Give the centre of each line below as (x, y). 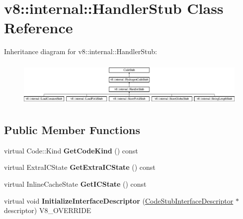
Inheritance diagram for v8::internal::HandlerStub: (81, 51)
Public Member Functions (72, 129)
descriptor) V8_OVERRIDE (48, 210)
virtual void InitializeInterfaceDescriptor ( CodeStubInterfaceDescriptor (119, 200)
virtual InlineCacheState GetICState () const (75, 183)
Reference (39, 28)
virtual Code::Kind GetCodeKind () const (71, 150)
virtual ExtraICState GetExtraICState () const (80, 167)
